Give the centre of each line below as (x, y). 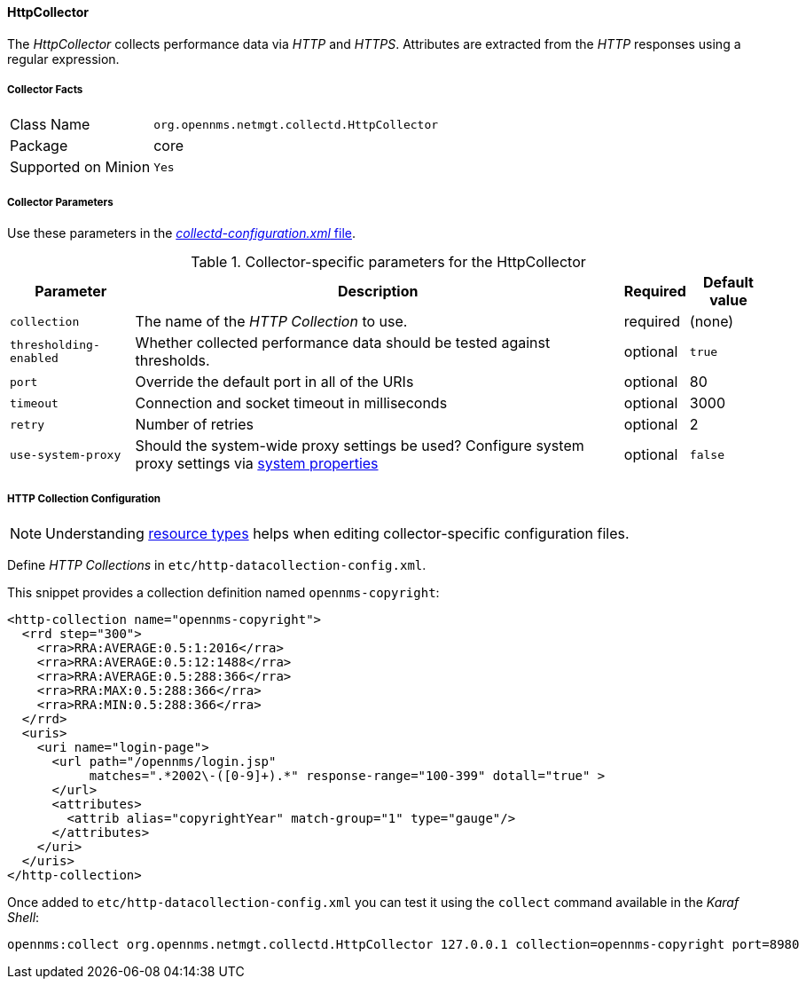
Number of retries (194, 425)
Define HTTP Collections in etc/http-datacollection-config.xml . (217, 564)
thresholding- (55, 345)
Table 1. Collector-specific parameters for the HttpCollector (388, 262)
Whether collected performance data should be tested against (343, 343)
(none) (712, 322)
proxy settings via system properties (257, 464)
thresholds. (172, 361)
